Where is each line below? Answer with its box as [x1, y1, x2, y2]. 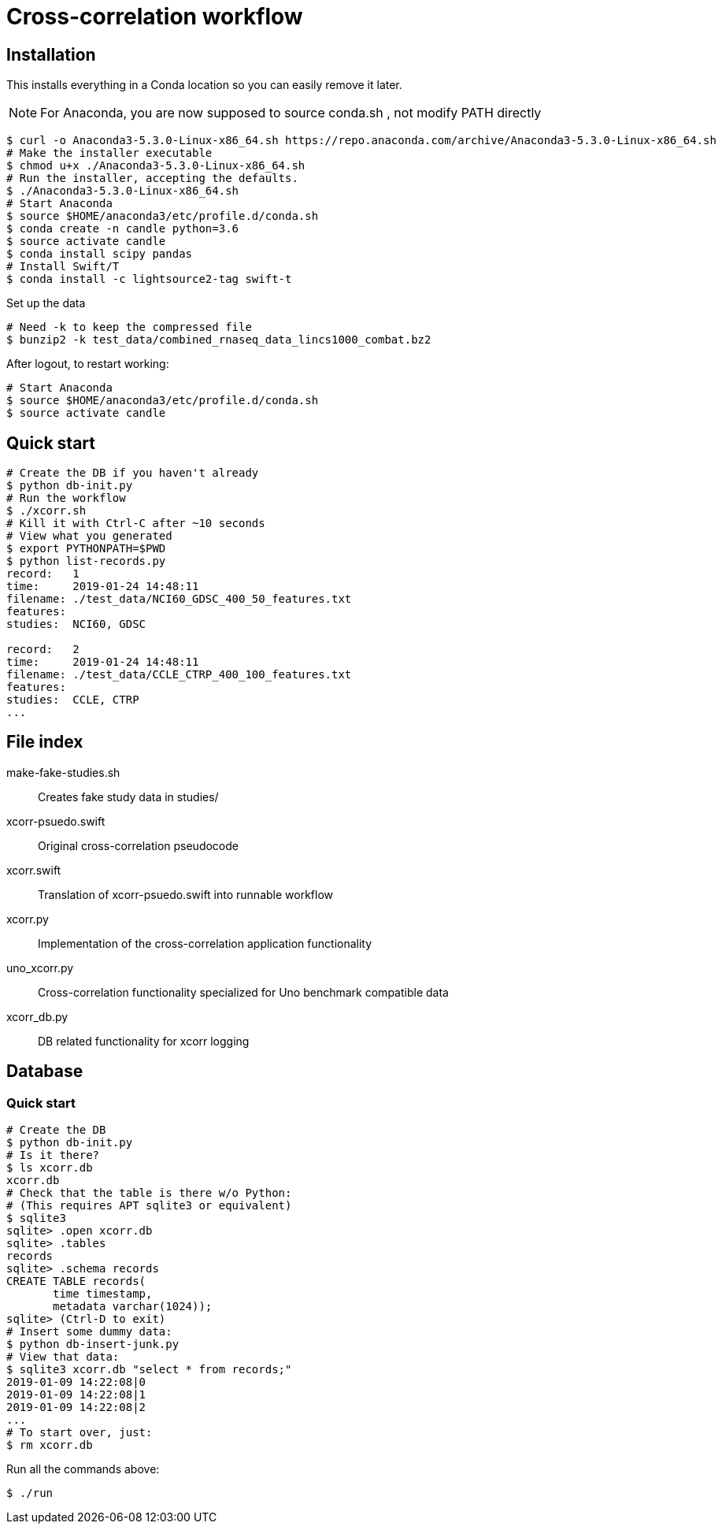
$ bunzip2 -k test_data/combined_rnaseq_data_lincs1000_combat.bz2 [6, 333, 431, 347]
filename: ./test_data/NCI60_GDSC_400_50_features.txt [6, 592, 352, 606]
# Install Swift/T [6, 260, 120, 273]
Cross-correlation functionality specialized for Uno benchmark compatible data [38, 985, 449, 999]
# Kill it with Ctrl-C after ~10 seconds [6, 517, 265, 530]
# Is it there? [6, 1149, 100, 1162]
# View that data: [6, 1350, 120, 1364]
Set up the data [6, 296, 86, 310]
